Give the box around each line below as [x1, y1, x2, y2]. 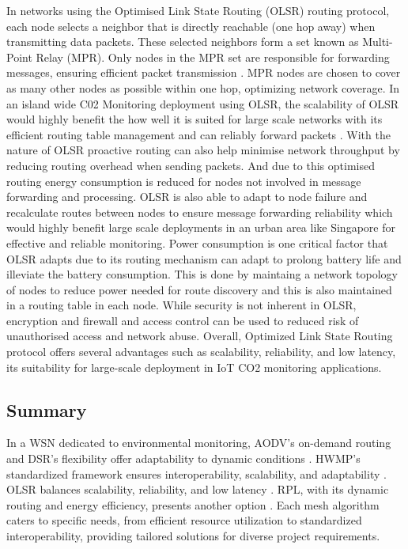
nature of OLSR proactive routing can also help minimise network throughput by [6, 142, 400, 158]
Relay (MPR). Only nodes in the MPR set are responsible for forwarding [36, 48, 390, 65]
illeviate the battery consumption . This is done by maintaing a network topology [6, 266, 399, 282]
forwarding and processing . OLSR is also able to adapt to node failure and [6, 188, 368, 205]
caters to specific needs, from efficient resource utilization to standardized [6, 512, 362, 528]
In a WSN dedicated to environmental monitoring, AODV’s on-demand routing [6, 434, 391, 451]
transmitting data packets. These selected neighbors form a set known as [6, 33, 359, 50]
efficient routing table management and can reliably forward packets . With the [6, 126, 391, 142]
